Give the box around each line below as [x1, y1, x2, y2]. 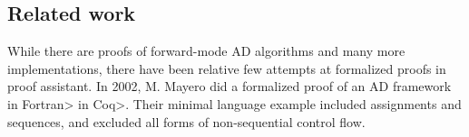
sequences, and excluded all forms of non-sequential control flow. [7, 112, 366, 131]
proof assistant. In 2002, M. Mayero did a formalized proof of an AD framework [7, 77, 452, 96]
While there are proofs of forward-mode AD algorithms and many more [7, 41, 405, 60]
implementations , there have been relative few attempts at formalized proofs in [7, 59, 446, 78]
